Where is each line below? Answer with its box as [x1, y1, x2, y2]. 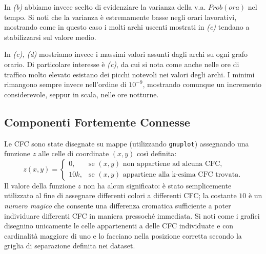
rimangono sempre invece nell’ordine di [4, 79, 127, 90]
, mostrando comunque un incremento [142, 79, 262, 90]
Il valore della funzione [4, 180, 75, 190]
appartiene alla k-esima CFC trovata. [122, 171, 241, 179]
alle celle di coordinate [38, 148, 109, 159]
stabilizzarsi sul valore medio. [4, 31, 96, 42]
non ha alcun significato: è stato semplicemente [83, 180, 232, 190]
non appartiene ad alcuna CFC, [122, 160, 222, 168]
